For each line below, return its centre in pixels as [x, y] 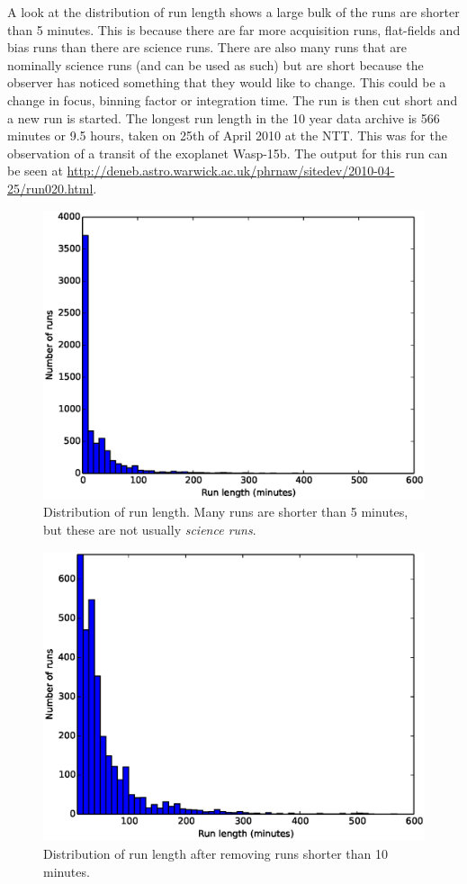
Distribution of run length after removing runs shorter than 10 [216, 853]
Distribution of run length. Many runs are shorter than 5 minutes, [226, 512]
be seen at [35, 171]
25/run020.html [50, 188]
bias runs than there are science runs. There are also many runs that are [207, 47]
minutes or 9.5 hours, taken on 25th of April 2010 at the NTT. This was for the [227, 135]
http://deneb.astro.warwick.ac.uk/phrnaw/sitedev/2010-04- [231, 171]
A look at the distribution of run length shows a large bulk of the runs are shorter [233, 12]
